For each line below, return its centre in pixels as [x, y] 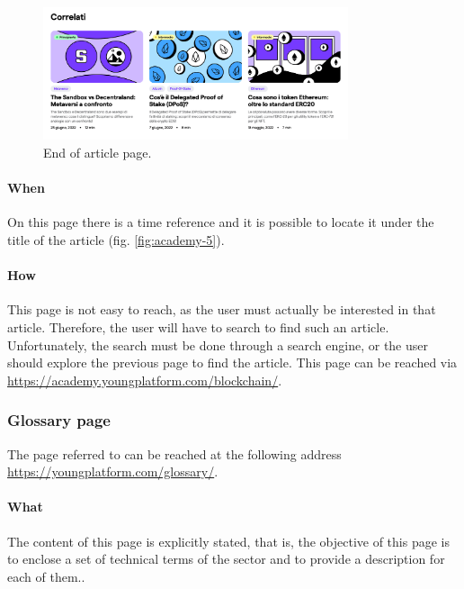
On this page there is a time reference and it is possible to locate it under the [221, 222]
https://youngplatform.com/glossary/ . [113, 471]
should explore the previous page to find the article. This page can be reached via [232, 362]
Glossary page [59, 420]
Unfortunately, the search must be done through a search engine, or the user [218, 344]
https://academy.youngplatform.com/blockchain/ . [145, 380]
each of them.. [46, 576]
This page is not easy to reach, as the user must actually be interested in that [222, 309]
